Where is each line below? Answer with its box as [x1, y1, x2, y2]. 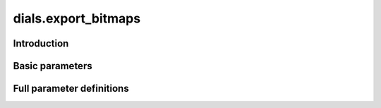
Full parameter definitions [13, 83, 130, 95]
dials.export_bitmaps [13, 11, 141, 26]
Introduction [13, 37, 69, 49]
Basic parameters [13, 60, 92, 72]
